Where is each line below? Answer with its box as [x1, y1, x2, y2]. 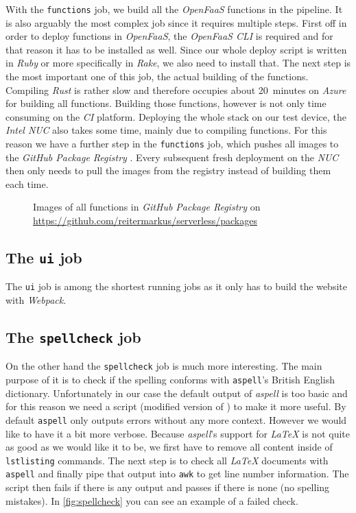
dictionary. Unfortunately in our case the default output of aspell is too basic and [5, 385, 348, 400]
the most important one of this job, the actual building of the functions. [5, 69, 309, 84]
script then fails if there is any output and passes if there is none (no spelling [5, 480, 330, 494]
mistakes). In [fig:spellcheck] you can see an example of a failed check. [5, 493, 298, 508]
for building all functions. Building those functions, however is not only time [5, 96, 327, 110]
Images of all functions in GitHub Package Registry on [33, 200, 261, 214]
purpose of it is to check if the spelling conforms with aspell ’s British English [5, 372, 335, 387]
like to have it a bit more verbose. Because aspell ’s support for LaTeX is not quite [5, 426, 350, 440]
